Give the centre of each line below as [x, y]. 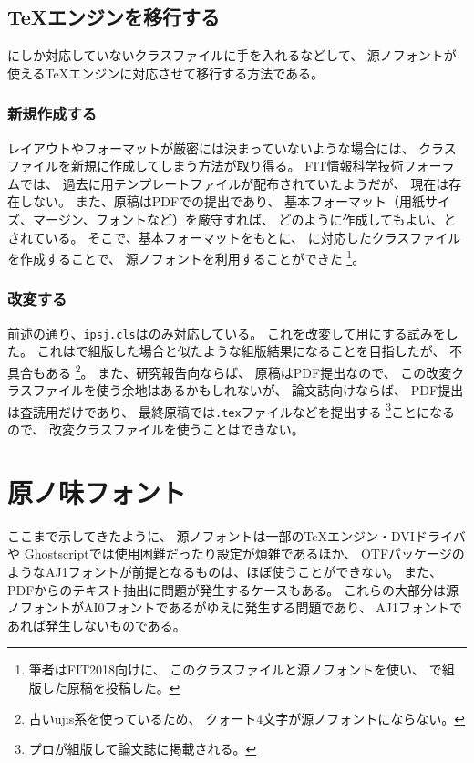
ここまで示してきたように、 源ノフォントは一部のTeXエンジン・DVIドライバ [237, 535]
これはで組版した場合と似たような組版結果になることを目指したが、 [241, 351]
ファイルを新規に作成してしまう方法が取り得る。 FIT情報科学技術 [206, 166]
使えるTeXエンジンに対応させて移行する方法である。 [166, 73]
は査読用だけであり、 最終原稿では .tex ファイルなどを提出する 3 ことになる [232, 410]
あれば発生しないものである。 [97, 625]
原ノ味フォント [97, 491]
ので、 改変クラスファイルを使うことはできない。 [156, 429]
